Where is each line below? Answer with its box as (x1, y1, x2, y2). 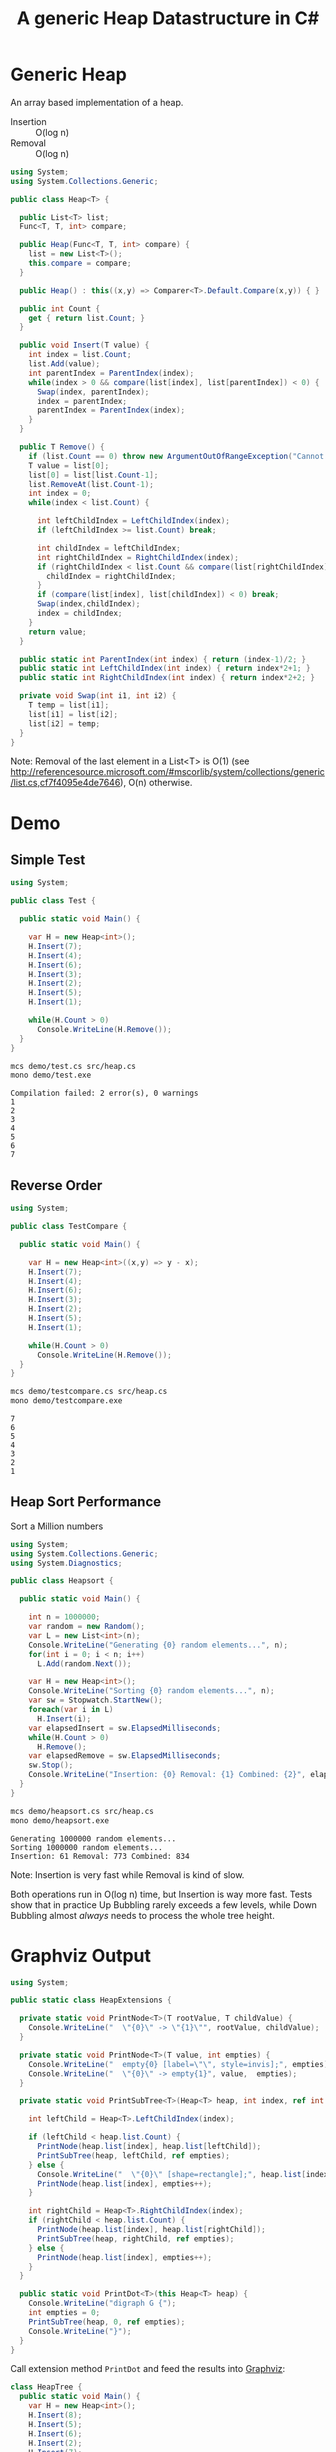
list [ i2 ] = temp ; (28, 718, 101, 729)
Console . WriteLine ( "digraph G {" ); (28, 2298, 177, 2309)
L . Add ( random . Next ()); (36, 1658, 132, 1669)
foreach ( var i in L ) (28, 1705, 114, 1715)
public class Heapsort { (10, 1576, 114, 1586)
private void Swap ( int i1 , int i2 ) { (19, 691, 177, 701)
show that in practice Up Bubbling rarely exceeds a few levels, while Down (10, 1898, 318, 1911)
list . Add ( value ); (28, 359, 101, 369)
